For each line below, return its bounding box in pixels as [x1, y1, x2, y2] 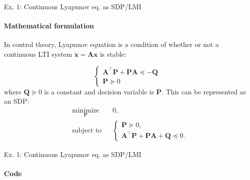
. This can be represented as [161, 86, 246, 96]
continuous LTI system [4, 48, 72, 59]
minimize [72, 107, 99, 114]
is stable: [100, 48, 127, 59]
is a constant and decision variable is [44, 86, 154, 96]
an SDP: [4, 96, 29, 106]
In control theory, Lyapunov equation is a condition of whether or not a [4, 39, 219, 49]
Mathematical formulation [4, 21, 94, 31]
